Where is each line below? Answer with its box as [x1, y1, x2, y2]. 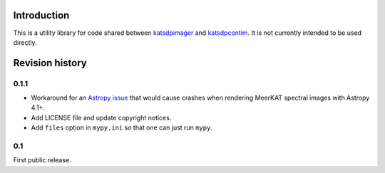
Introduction [13, 9, 70, 21]
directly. [13, 38, 37, 46]
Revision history [13, 57, 87, 69]
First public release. [13, 156, 71, 164]
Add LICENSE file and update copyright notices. [31, 113, 172, 122]
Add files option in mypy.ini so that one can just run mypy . [31, 123, 213, 132]
